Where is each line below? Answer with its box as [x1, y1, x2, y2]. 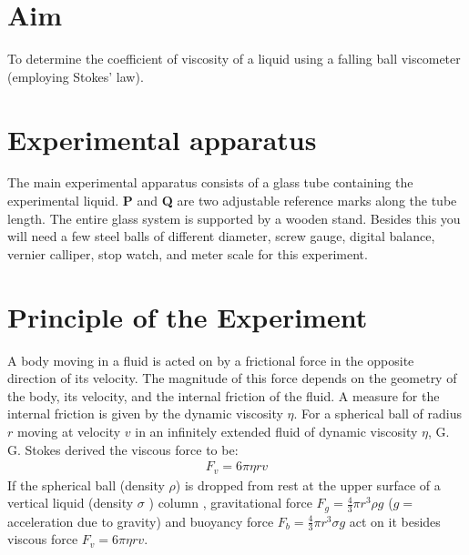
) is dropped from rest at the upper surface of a [175, 475, 441, 494]
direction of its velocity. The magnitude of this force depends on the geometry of [7, 368, 457, 388]
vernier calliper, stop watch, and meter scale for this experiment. [7, 244, 368, 263]
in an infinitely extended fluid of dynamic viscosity [135, 421, 418, 440]
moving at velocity [16, 421, 121, 440]
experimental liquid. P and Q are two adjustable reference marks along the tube [7, 191, 457, 210]
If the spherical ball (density [7, 475, 165, 494]
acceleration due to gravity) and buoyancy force [7, 511, 274, 530]
